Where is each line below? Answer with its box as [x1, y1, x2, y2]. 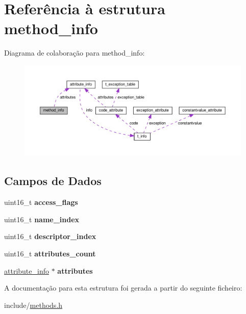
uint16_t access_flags [4, 197, 78, 207]
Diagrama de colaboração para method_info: [4, 47, 145, 58]
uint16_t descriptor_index [4, 231, 96, 242]
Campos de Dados [4, 173, 102, 189]
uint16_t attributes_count [4, 248, 96, 258]
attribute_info [4, 265, 49, 276]
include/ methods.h [4, 299, 63, 310]
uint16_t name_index [4, 214, 80, 224]
